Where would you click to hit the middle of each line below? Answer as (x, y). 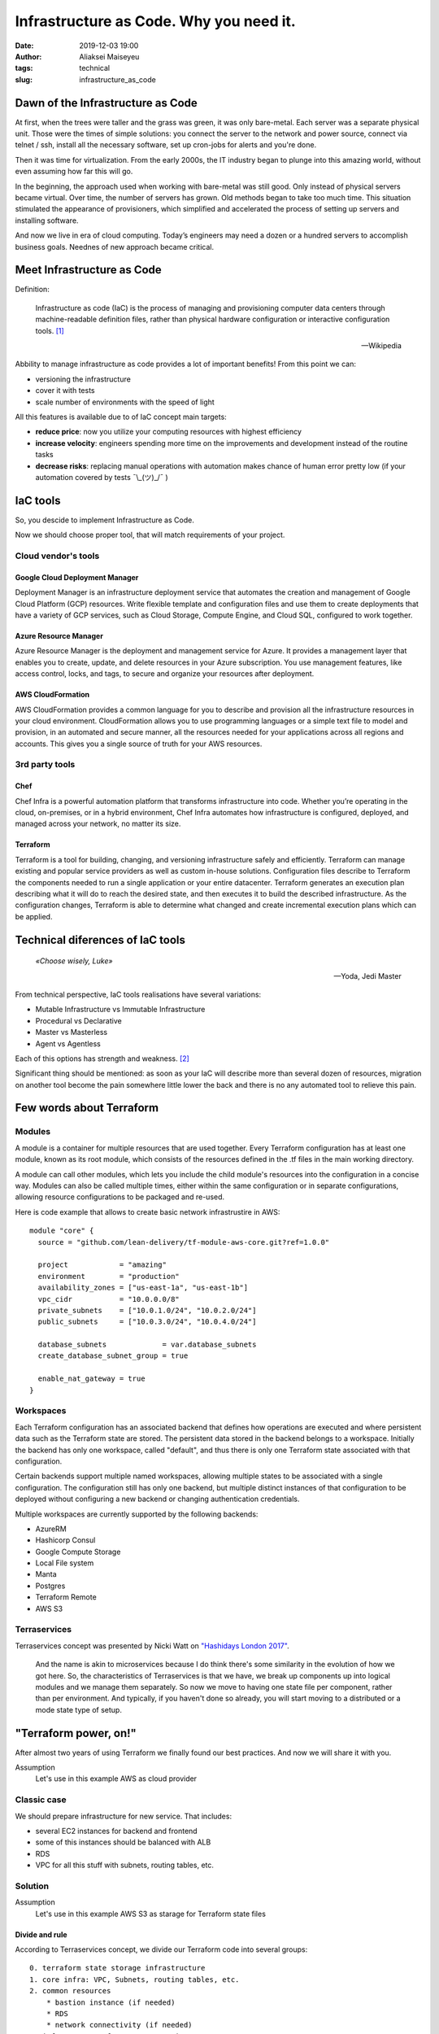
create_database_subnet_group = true (113, 1356)
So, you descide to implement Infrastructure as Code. (104, 520)
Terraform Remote (66, 1597)
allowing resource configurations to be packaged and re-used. (120, 1197)
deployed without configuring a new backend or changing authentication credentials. (157, 1499)
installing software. (47, 220)
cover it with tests (65, 391)
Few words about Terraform (87, 1108)
